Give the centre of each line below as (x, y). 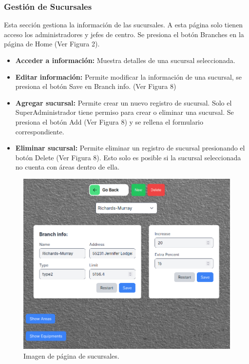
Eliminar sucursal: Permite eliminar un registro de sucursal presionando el (130, 148)
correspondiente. (40, 131)
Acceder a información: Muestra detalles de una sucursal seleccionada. (125, 60)
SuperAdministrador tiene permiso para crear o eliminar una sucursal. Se (124, 112)
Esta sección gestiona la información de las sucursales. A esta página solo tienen (124, 25)
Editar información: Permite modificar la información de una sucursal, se (129, 76)
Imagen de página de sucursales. (71, 355)
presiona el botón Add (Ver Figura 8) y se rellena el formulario (109, 121)
